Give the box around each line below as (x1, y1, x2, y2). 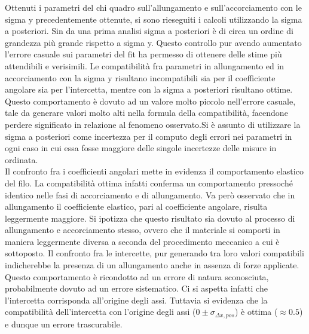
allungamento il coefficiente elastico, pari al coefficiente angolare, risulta (5, 200, 268, 213)
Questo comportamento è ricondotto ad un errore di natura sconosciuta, (5, 270, 269, 283)
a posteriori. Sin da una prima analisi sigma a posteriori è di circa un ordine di (5, 24, 293, 37)
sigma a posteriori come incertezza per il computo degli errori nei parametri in (5, 130, 292, 142)
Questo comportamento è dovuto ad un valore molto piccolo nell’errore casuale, (5, 94, 296, 107)
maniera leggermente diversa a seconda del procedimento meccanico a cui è (5, 235, 280, 247)
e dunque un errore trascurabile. (5, 317, 123, 330)
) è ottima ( (234, 305, 278, 318)
